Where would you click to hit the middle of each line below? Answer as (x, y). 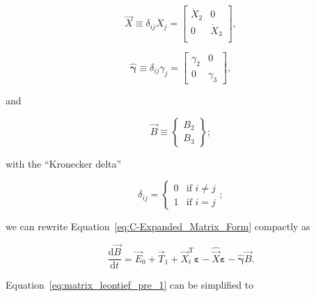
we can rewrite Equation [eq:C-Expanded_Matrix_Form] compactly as (158, 226)
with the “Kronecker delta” (64, 163)
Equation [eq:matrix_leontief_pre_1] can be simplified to (130, 285)
